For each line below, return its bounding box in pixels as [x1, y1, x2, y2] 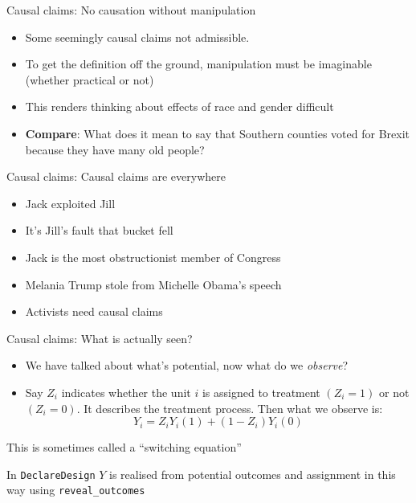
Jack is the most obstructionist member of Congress [25, 248, 281, 265]
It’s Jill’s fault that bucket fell [25, 222, 173, 239]
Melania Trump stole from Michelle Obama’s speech [25, 276, 282, 292]
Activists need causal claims [25, 303, 163, 320]
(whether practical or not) [25, 71, 154, 88]
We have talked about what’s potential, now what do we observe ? [25, 357, 349, 374]
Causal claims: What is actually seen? [6, 329, 193, 346]
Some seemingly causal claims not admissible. [25, 28, 250, 45]
